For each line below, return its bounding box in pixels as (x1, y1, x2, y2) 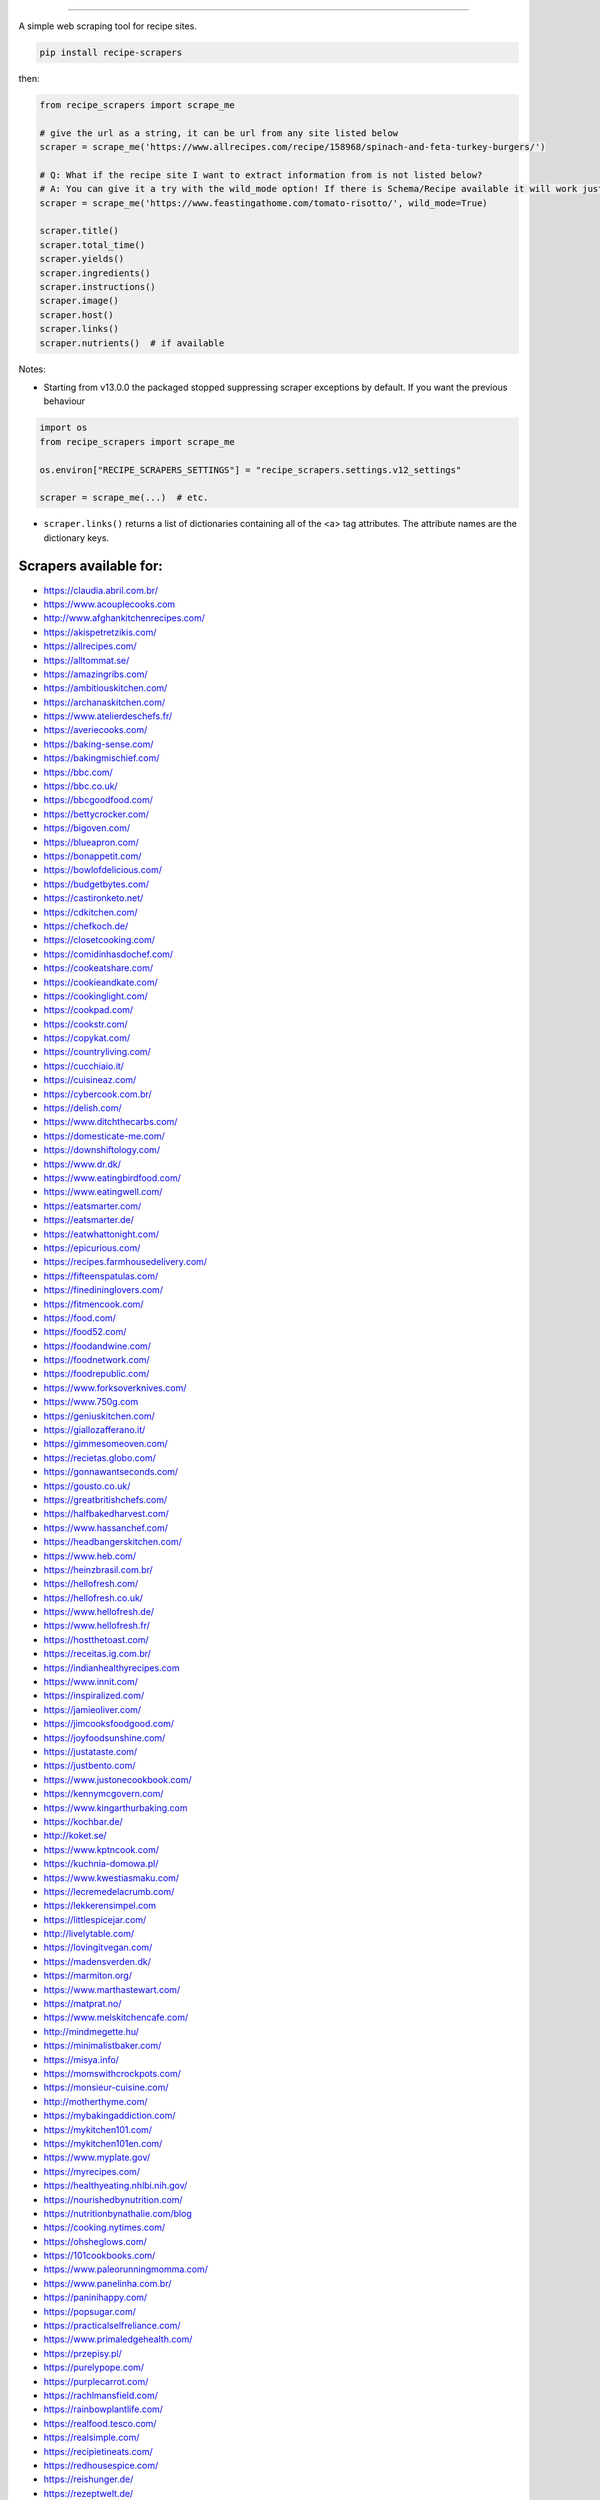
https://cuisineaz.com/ (43, 1074, 137, 1086)
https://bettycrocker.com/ (43, 808, 150, 820)
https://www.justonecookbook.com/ (43, 1773, 192, 1785)
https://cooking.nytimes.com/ (43, 2221, 165, 2234)
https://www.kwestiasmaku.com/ (43, 1871, 180, 1884)
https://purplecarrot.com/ (43, 2375, 149, 2387)
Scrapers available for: (18, 558, 164, 575)
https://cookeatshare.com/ (43, 962, 154, 974)
